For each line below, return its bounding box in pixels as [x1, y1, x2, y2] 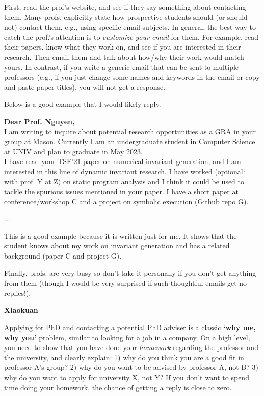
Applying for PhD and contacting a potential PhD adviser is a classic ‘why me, [4, 322, 256, 333]
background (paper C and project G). [4, 250, 122, 261]
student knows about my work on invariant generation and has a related [4, 240, 230, 251]
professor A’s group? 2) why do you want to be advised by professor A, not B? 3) [4, 362, 258, 372]
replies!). [4, 287, 31, 298]
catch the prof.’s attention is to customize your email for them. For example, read [4, 31, 258, 42]
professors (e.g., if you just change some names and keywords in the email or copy [4, 72, 260, 82]
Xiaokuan [4, 305, 38, 315]
